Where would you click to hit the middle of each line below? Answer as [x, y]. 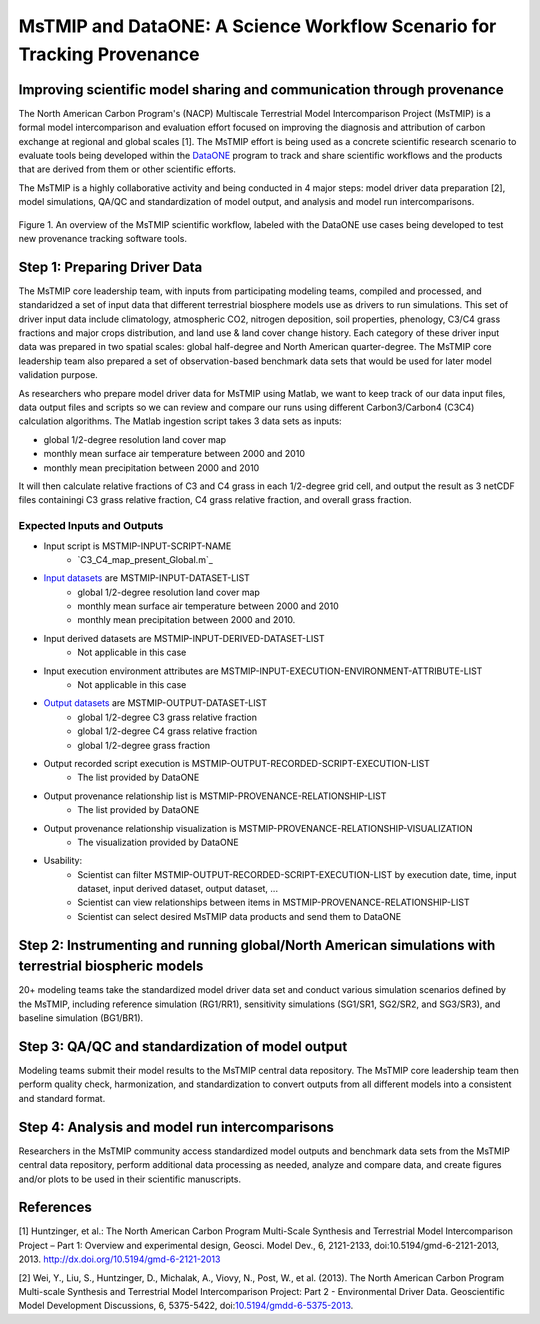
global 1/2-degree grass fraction [143, 745]
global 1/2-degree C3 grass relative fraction [167, 717]
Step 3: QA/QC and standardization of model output [183, 1046]
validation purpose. [58, 375]
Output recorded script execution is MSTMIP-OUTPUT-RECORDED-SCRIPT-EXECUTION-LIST [236, 763]
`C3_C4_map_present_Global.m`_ [145, 559]
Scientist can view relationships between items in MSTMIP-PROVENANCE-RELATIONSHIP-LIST [273, 902]
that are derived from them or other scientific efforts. [127, 169]
